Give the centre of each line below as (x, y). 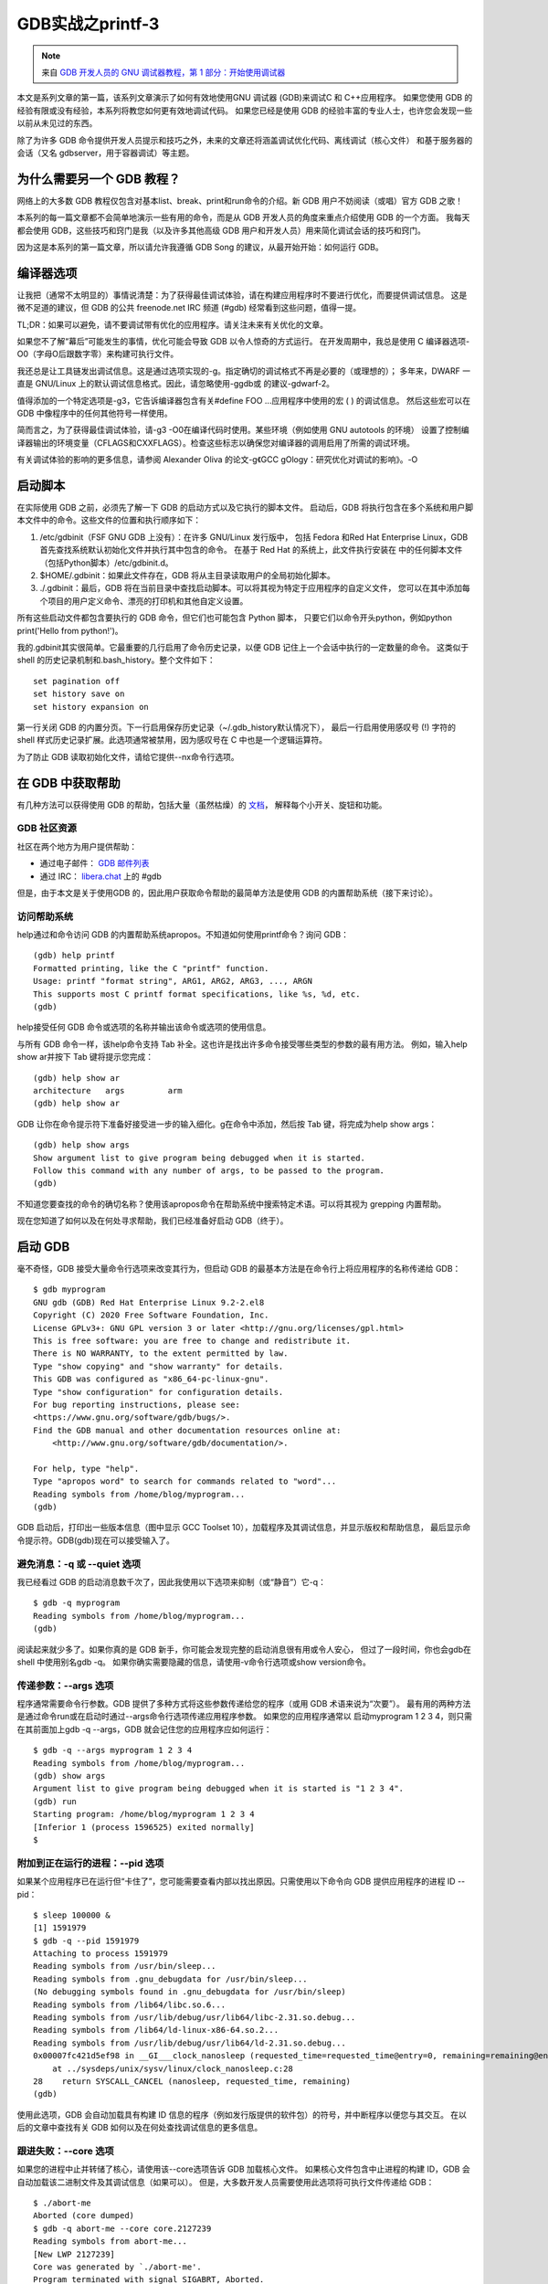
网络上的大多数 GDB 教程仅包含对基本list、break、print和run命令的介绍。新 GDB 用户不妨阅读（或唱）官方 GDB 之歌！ (240, 200)
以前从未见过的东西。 (57, 123)
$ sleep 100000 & (72, 1915)
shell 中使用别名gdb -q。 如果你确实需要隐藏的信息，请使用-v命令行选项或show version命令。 (194, 1662)
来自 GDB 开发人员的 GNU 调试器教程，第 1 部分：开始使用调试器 (163, 72)
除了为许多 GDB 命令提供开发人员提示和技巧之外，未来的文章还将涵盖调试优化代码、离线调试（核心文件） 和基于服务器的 (245, 140)
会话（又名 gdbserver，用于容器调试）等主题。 (105, 153)
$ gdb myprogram (69, 1290)
